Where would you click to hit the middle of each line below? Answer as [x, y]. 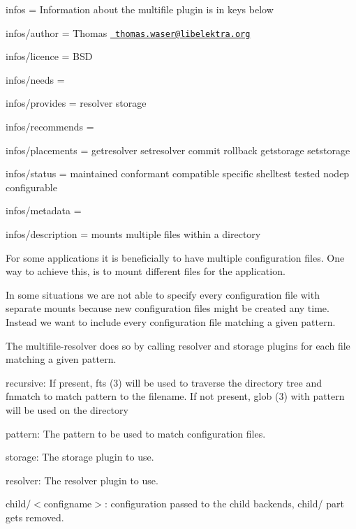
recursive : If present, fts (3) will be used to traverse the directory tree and [164, 382]
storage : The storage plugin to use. [80, 457]
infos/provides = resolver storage [76, 103]
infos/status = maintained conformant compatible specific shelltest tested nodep [178, 173]
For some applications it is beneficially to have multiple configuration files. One [175, 257]
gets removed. [35, 517]
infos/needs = [35, 79]
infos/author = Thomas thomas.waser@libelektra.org [128, 32]
